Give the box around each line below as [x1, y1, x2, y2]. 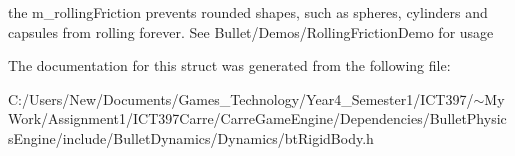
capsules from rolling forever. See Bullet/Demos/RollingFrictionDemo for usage [8, 21, 494, 42]
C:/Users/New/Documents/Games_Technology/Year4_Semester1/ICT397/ [8, 88, 474, 109]
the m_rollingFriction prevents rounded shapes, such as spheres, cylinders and [8, 2, 488, 22]
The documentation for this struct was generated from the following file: [8, 55, 451, 76]
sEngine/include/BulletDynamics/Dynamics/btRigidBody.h [8, 127, 374, 148]
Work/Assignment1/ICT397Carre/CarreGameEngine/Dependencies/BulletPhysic [8, 108, 507, 129]
